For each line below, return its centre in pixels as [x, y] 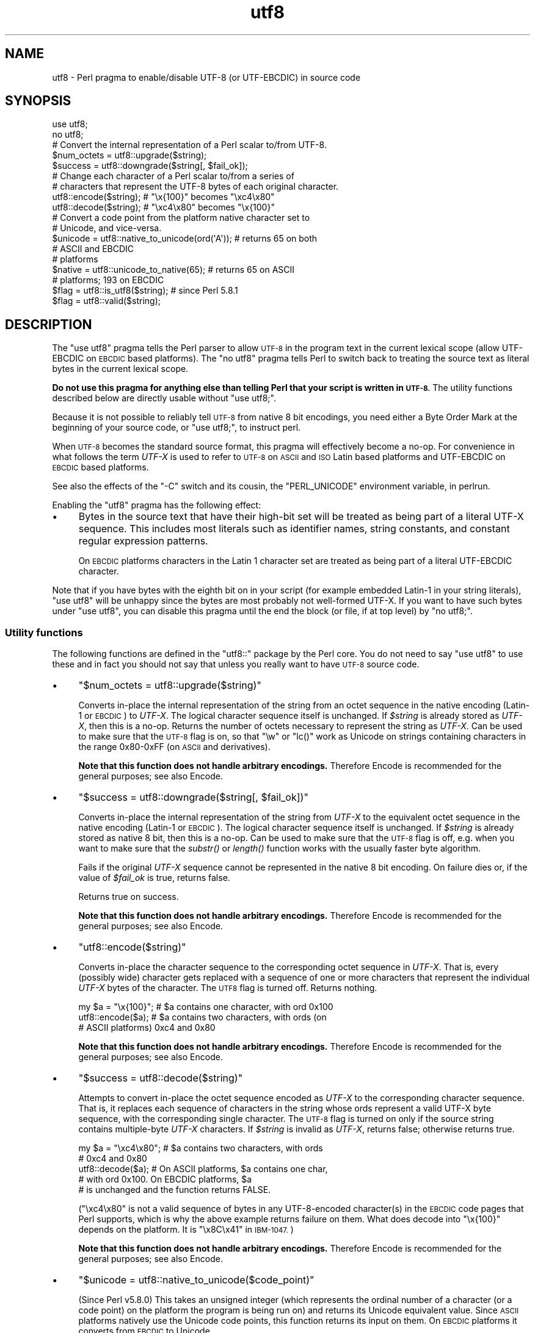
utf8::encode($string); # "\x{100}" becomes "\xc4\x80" [163, 197]
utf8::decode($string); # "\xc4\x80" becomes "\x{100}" [163, 207]
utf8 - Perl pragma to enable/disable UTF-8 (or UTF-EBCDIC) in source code [206, 77]
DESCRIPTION [49, 324]
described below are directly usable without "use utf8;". [164, 398]
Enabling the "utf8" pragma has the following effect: [157, 505]
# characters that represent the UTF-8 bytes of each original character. [195, 187]
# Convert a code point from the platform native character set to [181, 218]
